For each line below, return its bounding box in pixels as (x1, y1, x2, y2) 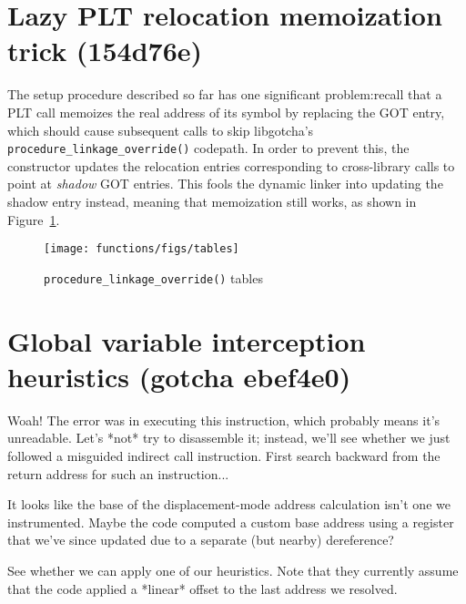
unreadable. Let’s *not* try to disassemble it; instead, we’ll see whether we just (7, 428, 451, 447)
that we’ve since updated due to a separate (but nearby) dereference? (7, 530, 394, 549)
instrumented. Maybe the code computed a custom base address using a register (7, 512, 454, 531)
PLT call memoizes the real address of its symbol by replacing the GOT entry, (7, 102, 445, 121)
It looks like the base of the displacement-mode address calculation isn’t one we (7, 495, 451, 514)
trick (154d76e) (7, 32, 203, 69)
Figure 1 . (7, 210, 60, 229)
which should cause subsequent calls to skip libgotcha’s (7, 120, 314, 139)
